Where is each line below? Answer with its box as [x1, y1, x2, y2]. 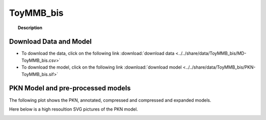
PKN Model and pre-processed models [9, 84, 131, 92]
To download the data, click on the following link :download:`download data [21, 50, 175, 56]
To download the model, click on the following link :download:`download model [21, 64, 182, 70]
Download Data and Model [9, 38, 92, 46]
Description [18, 25, 43, 31]
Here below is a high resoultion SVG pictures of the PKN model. [9, 106, 138, 112]
